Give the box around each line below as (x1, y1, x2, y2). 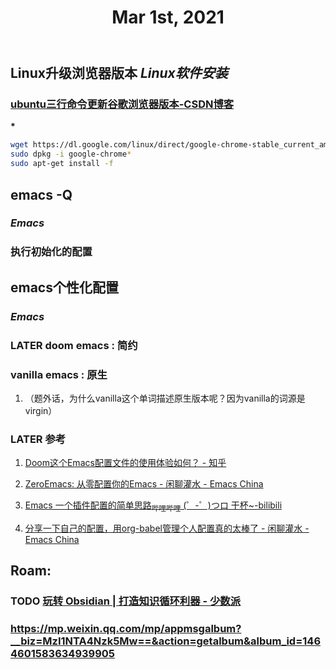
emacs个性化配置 (10, 279, 119, 296)
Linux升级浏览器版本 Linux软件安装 (10, 65, 228, 82)
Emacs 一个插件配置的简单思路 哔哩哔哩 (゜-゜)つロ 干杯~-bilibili (24, 499, 283, 513)
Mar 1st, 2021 (111, 6, 225, 29)
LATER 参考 (10, 432, 67, 446)
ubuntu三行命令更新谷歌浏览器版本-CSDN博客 (10, 97, 235, 111)
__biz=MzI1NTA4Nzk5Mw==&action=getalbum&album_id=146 (10, 634, 322, 648)
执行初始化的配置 (10, 245, 93, 259)
